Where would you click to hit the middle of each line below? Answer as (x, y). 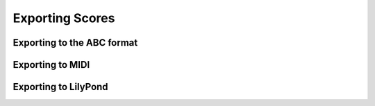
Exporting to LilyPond (60, 87)
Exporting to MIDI (51, 65)
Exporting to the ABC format (75, 43)
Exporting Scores (64, 18)
